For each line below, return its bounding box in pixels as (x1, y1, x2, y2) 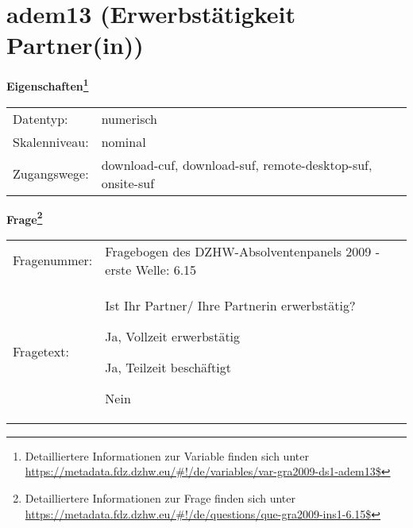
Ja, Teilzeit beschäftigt (105, 357, 231, 376)
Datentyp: (13, 109, 68, 128)
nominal (101, 132, 146, 151)
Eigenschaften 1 (6, 75, 89, 94)
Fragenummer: (13, 251, 93, 270)
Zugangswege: (13, 164, 89, 183)
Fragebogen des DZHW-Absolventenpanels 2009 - (105, 241, 380, 260)
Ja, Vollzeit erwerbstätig (105, 326, 241, 345)
